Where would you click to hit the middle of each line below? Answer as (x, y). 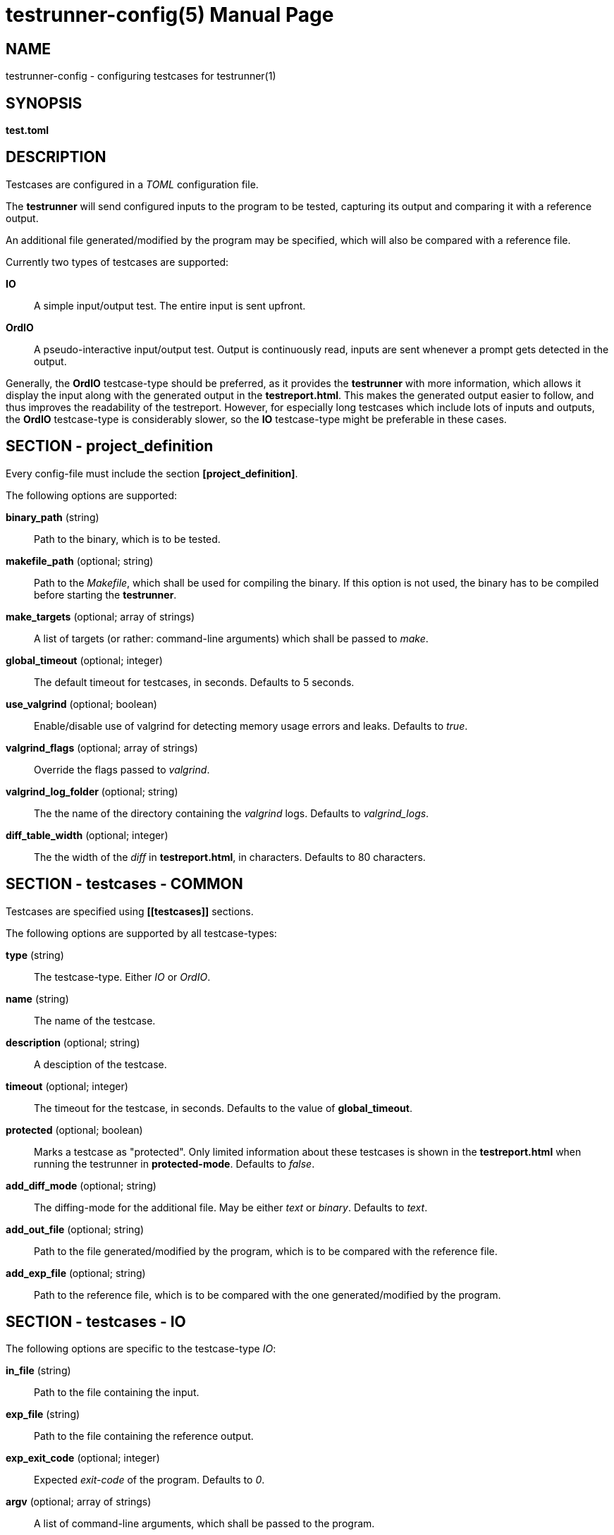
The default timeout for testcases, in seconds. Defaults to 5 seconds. (194, 682)
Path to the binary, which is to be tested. (127, 539)
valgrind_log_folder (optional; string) (92, 791)
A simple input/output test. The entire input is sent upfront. (170, 305)
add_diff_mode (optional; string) (81, 1185)
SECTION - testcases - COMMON (124, 884)
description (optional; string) (73, 1042)
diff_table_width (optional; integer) (87, 835)
